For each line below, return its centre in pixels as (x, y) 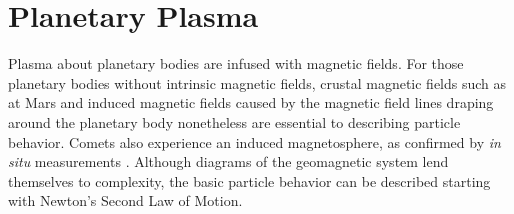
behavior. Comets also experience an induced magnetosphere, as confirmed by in (254, 141)
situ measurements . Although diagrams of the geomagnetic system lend (228, 161)
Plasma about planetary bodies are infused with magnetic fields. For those (236, 63)
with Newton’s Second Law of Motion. (125, 200)
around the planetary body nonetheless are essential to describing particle (234, 121)
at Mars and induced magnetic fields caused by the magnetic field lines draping (251, 102)
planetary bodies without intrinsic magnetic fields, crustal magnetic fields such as (257, 82)
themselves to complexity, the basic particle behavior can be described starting (249, 180)
